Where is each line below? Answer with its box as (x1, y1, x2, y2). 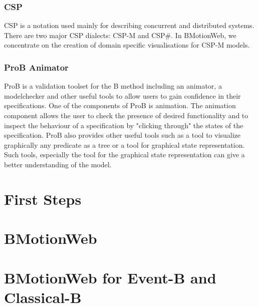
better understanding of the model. (4, 159, 112, 169)
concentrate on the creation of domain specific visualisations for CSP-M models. (4, 40, 250, 50)
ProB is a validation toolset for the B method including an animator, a (4, 81, 222, 91)
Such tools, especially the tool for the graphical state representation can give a (4, 149, 245, 160)
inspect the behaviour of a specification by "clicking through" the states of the (4, 120, 243, 130)
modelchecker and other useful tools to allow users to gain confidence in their (4, 90, 241, 101)
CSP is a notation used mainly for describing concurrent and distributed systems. (4, 20, 254, 31)
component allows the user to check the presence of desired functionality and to (4, 110, 248, 120)
